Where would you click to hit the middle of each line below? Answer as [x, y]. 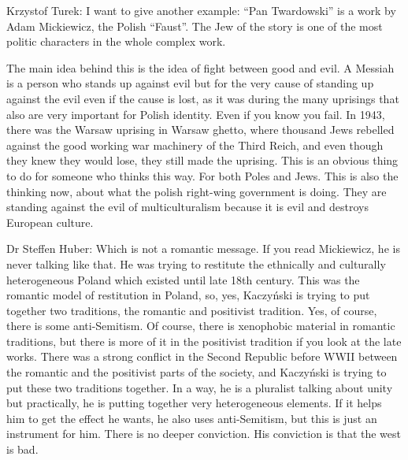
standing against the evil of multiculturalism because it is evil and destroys [187, 207]
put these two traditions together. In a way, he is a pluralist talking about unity [200, 387]
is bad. [22, 449]
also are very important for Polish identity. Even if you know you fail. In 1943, [196, 114]
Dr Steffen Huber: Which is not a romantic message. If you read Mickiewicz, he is [203, 249]
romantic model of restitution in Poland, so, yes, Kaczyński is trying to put [188, 295]
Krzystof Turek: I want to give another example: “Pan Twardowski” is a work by [201, 10]
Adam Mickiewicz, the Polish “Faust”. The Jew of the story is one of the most [195, 26]
